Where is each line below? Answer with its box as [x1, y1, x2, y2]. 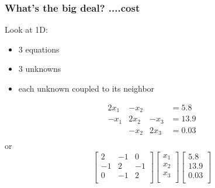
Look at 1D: [5, 23, 48, 36]
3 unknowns [18, 62, 61, 75]
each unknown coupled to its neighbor [18, 82, 155, 94]
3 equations [18, 43, 60, 55]
